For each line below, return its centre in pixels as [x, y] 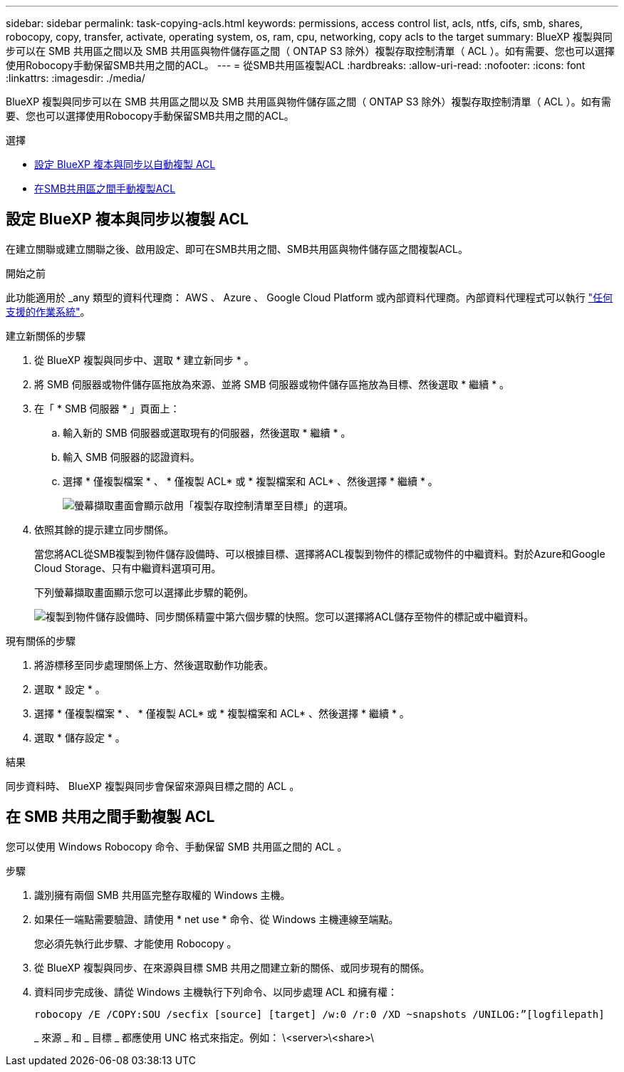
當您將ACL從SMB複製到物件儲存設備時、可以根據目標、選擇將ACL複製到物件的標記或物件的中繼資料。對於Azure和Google [320, 553]
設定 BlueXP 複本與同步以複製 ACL [127, 219]
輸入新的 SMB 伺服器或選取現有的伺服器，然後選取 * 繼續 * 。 [207, 432]
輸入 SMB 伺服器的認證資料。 [131, 457]
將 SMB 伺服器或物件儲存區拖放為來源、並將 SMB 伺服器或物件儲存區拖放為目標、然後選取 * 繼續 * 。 [272, 384]
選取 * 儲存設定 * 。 [80, 737]
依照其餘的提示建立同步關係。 [104, 529]
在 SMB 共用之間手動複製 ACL [110, 817]
